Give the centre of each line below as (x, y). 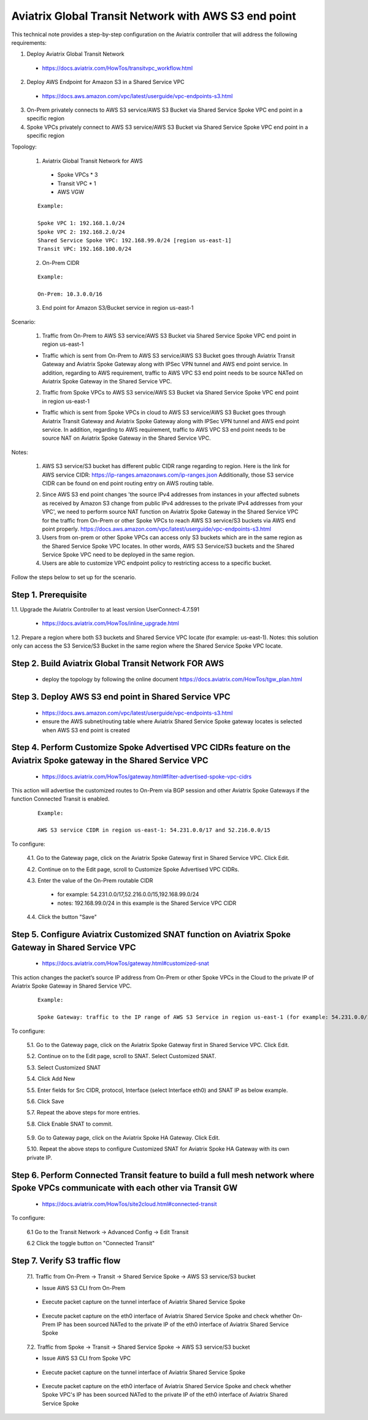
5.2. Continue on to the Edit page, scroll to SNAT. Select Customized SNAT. (121, 1056)
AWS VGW (71, 192)
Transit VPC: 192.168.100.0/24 (85, 249)
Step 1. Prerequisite (49, 595)
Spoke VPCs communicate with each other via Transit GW (125, 1188)
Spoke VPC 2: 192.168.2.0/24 (81, 232)
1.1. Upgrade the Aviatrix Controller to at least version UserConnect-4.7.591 (105, 609)
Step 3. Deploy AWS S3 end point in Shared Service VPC (121, 697)
